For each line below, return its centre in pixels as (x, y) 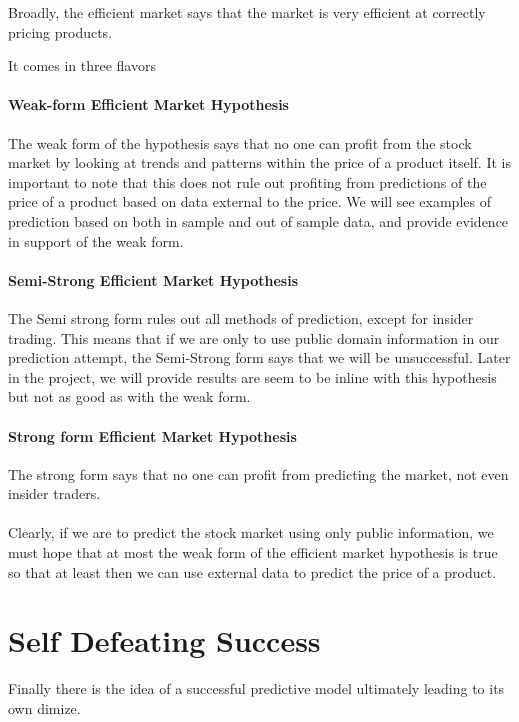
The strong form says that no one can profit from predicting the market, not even (258, 473)
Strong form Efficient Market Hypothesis (152, 435)
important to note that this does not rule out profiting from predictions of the (247, 181)
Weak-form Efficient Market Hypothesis (148, 104)
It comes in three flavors (82, 65)
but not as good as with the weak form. (129, 396)
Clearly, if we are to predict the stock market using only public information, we (251, 532)
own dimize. (44, 707)
